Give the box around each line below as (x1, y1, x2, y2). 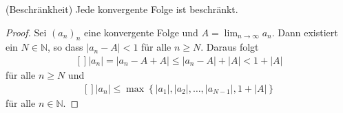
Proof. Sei (6, 25, 47, 39)
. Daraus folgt (200, 40, 259, 54)
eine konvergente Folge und (83, 25, 198, 39)
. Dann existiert (271, 25, 338, 39)
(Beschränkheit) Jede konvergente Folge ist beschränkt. (6, 2, 238, 16)
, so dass (48, 40, 83, 54)
